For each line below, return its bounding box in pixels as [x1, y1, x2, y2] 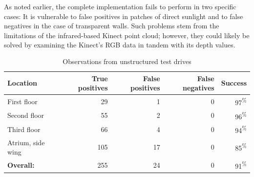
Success [221, 78, 247, 88]
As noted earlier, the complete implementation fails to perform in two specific [4, 1, 236, 11]
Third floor [7, 124, 41, 134]
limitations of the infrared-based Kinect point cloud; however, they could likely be [4, 30, 250, 40]
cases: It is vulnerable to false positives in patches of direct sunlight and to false [4, 11, 243, 21]
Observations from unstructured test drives [63, 56, 191, 66]
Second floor [7, 110, 44, 120]
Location [7, 78, 37, 88]
